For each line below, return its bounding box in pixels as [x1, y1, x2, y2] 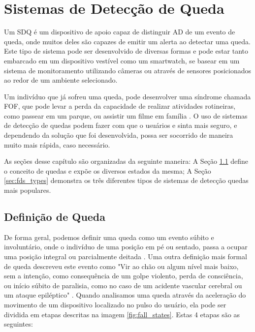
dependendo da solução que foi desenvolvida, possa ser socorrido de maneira [4, 130, 233, 140]
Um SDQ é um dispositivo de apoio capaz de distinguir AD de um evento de [4, 27, 235, 37]
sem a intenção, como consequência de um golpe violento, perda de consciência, [4, 271, 243, 281]
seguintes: [4, 319, 33, 329]
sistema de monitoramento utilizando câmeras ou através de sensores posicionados [4, 65, 252, 75]
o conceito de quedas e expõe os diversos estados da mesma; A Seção [4, 165, 211, 176]
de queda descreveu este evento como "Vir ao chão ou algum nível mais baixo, [4, 261, 239, 271]
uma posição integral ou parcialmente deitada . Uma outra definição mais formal [4, 251, 247, 262]
